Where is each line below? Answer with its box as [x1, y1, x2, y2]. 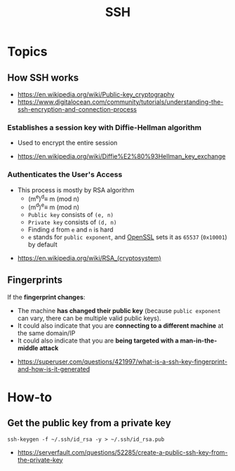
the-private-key [17, 456, 63, 464]
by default [27, 240, 58, 248]
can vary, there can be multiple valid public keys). [17, 314, 161, 322]
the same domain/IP [17, 329, 76, 337]
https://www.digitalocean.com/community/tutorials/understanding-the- [17, 98, 224, 106]
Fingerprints [7, 274, 63, 286]
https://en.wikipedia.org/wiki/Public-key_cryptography [17, 91, 175, 98]
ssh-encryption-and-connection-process [17, 105, 137, 113]
